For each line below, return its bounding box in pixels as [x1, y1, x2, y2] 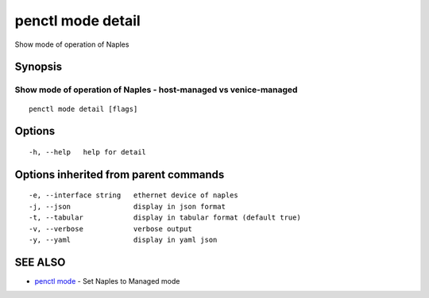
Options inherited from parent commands [14, 167, 225, 181]
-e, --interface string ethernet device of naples [29, 191, 238, 200]
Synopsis [14, 60, 63, 74]
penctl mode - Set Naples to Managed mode [34, 276, 180, 285]
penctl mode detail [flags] [29, 104, 138, 113]
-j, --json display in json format [29, 202, 226, 211]
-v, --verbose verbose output [29, 224, 192, 233]
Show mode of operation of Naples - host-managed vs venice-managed [14, 84, 298, 95]
